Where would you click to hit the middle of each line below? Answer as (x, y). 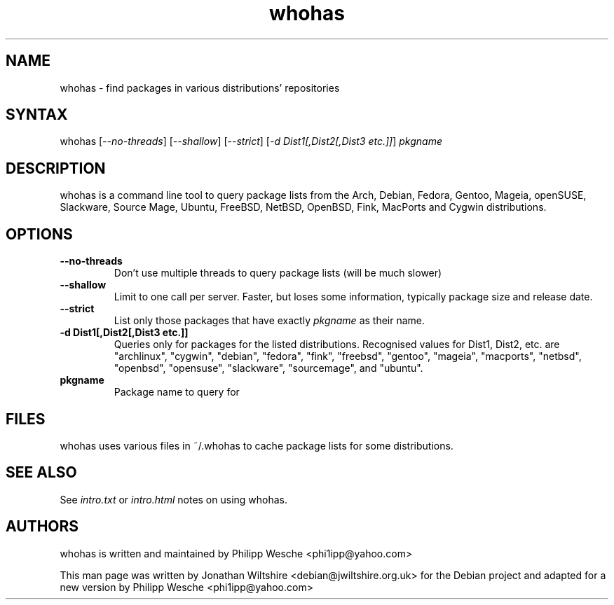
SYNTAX (37, 115)
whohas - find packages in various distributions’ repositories (200, 88)
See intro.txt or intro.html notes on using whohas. (174, 499)
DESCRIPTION (56, 168)
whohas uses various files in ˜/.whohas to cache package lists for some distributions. (257, 445)
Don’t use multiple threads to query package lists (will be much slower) (278, 273)
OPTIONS (39, 234)
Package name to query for (177, 392)
